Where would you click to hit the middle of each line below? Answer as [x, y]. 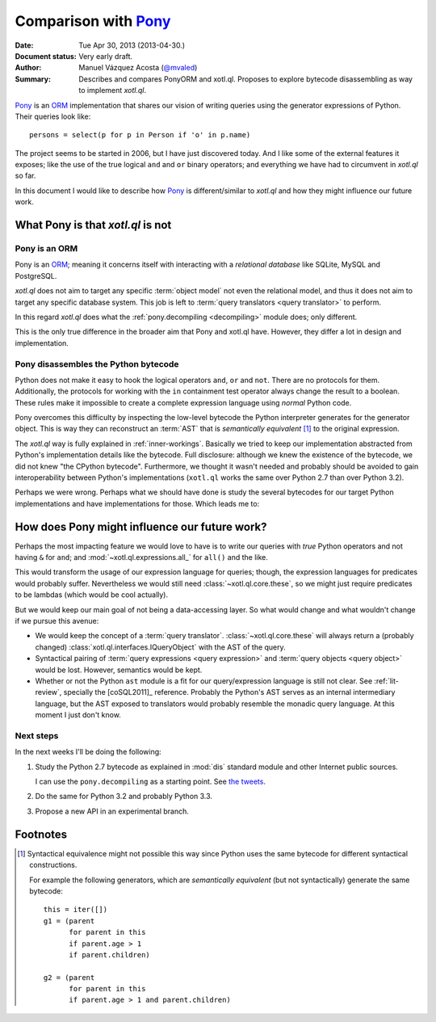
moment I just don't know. [78, 715]
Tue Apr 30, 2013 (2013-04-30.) [132, 45]
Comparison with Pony [93, 21]
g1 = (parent [69, 921]
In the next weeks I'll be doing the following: [88, 752]
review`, [48, 692]
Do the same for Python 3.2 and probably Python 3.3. [124, 797]
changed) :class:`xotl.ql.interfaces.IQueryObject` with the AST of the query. [160, 647]
